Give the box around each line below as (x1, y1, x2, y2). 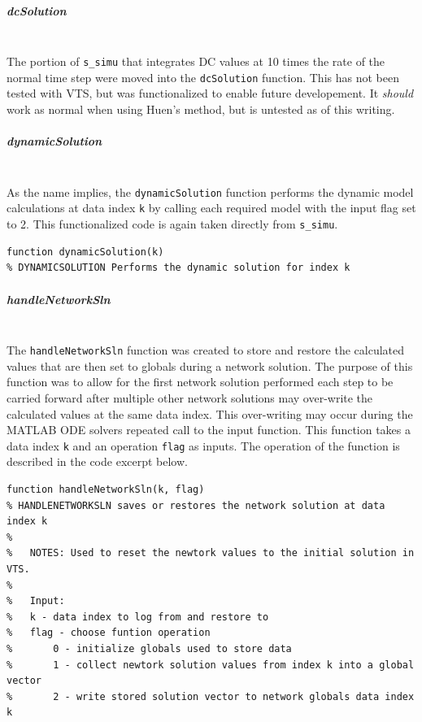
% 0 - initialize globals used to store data (7, 642, 292, 655)
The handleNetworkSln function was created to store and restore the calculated (7, 341, 405, 359)
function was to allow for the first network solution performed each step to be (7, 373, 394, 390)
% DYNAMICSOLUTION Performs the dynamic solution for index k (7, 262, 350, 274)
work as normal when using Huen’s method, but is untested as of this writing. (7, 101, 395, 118)
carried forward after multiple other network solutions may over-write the (7, 389, 373, 406)
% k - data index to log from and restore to (7, 611, 269, 623)
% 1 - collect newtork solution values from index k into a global (7, 659, 415, 671)
